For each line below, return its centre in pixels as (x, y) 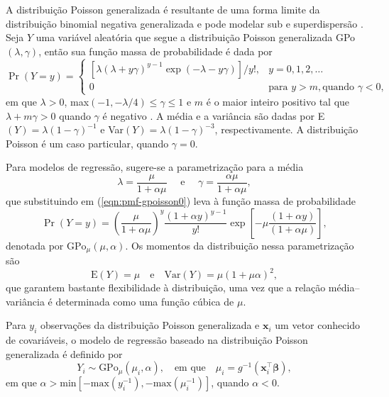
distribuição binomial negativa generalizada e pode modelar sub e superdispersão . (185, 23)
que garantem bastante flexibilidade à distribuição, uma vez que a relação (166, 287)
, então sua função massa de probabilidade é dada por (155, 51)
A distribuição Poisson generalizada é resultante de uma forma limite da (163, 9)
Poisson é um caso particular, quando (87, 143)
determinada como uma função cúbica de (145, 301)
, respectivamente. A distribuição (286, 129)
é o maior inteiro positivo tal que (278, 101)
